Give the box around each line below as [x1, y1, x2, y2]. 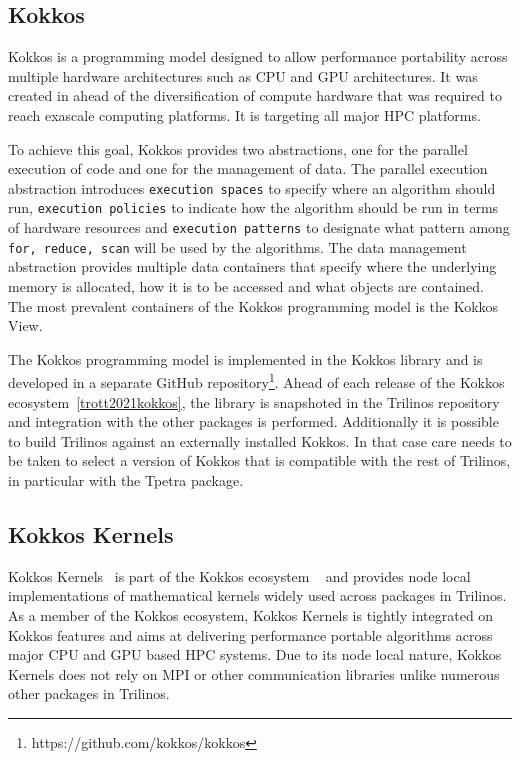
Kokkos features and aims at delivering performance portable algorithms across [8, 624, 493, 645]
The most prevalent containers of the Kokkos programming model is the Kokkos [8, 295, 499, 316]
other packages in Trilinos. [8, 683, 170, 704]
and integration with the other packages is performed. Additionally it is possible [8, 411, 499, 432]
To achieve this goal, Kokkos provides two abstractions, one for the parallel [8, 138, 468, 159]
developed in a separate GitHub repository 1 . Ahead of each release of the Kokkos [8, 369, 505, 393]
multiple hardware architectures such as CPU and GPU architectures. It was [8, 65, 478, 86]
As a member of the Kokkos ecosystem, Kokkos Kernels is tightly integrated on [8, 604, 494, 625]
